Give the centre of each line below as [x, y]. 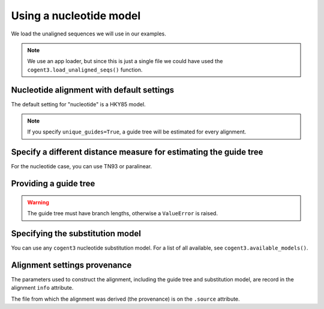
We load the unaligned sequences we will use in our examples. [88, 34]
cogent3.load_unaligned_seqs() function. [85, 70]
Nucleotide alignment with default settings [93, 90]
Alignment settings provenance [71, 265]
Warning [38, 202]
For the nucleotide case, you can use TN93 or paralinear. [82, 167]
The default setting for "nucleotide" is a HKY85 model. [79, 104]
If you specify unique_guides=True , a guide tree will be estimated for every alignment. [137, 132]
